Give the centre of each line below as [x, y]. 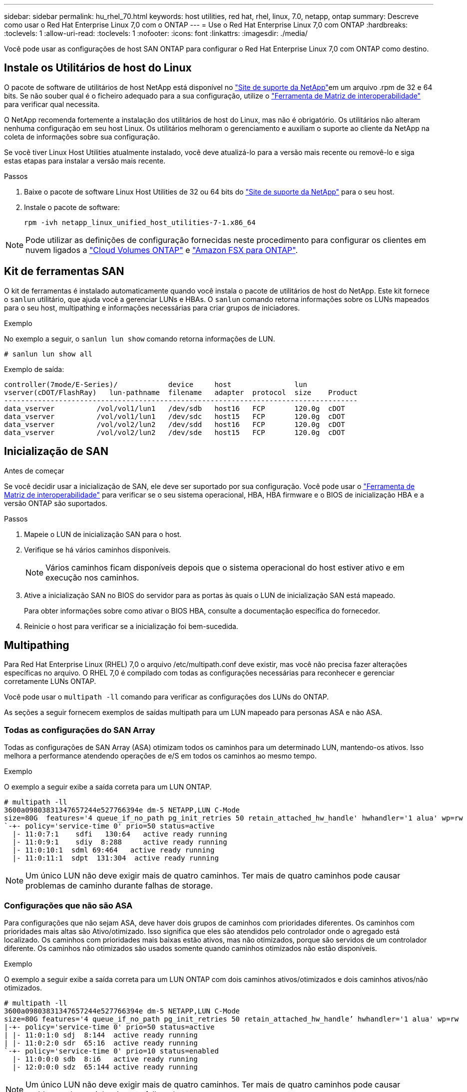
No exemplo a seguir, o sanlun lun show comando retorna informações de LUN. [140, 338]
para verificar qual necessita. [52, 104]
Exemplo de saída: [34, 369]
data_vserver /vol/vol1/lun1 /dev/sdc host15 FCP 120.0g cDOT [175, 416]
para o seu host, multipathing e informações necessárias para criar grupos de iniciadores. [152, 307]
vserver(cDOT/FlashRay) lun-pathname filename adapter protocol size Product [181, 392]
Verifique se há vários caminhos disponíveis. [97, 549]
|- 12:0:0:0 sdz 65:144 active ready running [105, 1067]
